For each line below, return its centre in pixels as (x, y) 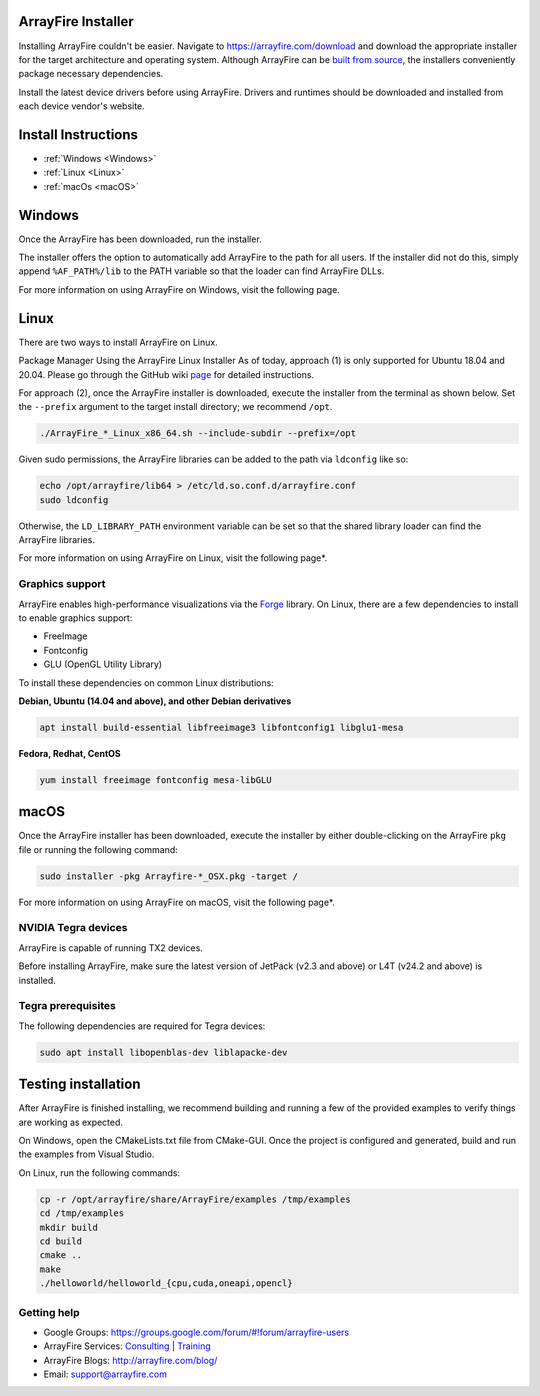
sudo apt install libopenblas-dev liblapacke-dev (163, 1052)
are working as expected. (71, 1122)
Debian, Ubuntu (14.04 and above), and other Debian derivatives (155, 701)
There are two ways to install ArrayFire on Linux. (118, 342)
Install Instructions (78, 134)
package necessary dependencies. (91, 74)
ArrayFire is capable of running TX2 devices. (111, 947)
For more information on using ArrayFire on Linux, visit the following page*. (173, 558)
